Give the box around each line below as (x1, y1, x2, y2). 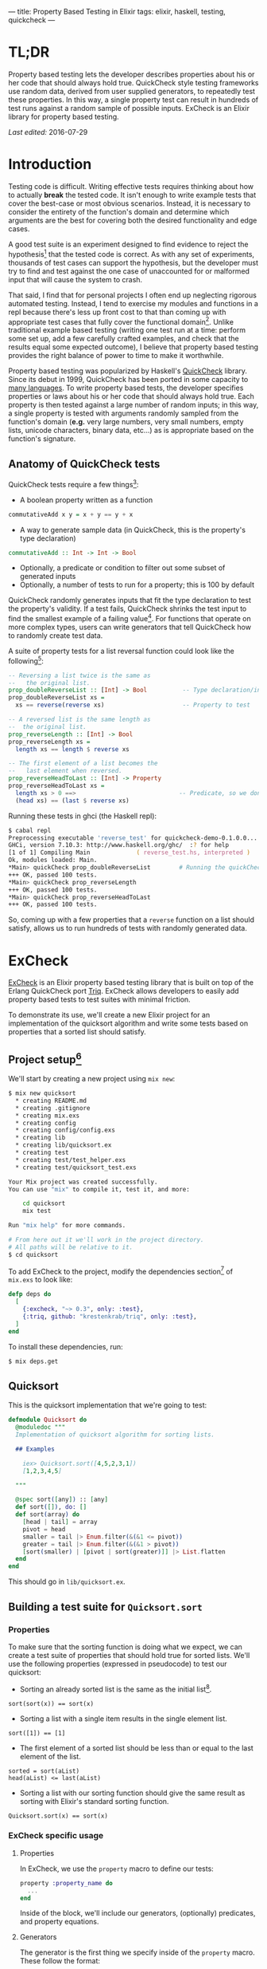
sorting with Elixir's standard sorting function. (19, 1796, 169, 1806)
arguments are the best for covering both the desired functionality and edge (8, 215, 257, 225)
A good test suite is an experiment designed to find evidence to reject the (8, 239, 249, 249)
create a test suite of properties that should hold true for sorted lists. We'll (8, 1650, 250, 1660)
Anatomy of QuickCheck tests (8, 457, 161, 471)
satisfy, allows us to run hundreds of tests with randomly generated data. (8, 923, 248, 933)
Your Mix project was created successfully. (8, 1178, 158, 1186)
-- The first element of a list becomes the (8, 759, 158, 768)
